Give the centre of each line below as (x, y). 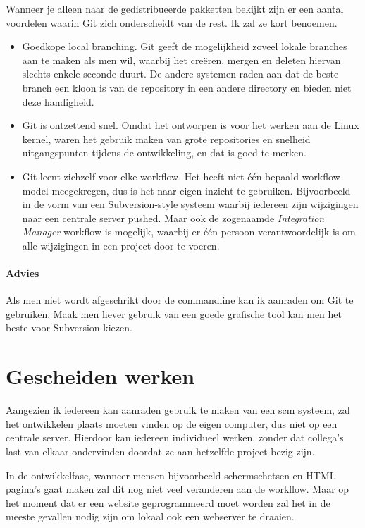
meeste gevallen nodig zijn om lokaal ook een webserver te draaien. (150, 516)
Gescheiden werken (100, 376)
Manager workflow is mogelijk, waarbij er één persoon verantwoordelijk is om (189, 232)
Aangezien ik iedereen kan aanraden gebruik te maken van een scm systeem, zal (178, 410)
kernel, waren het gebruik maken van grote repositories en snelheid (166, 139)
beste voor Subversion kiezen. (69, 327)
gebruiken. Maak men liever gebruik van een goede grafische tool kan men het (174, 313)
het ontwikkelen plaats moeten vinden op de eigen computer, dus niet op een (172, 423)
